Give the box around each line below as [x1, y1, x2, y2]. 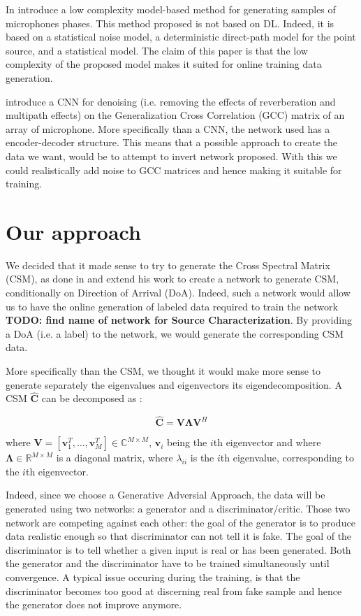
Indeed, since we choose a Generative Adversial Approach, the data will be [6, 487, 325, 502]
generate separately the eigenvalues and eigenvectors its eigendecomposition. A [6, 377, 342, 392]
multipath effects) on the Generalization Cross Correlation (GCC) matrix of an [6, 108, 345, 122]
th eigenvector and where [213, 435, 321, 450]
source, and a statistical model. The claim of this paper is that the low [6, 43, 308, 57]
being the [167, 435, 207, 450]
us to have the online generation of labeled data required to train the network [6, 299, 338, 313]
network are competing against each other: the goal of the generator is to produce [6, 515, 355, 529]
